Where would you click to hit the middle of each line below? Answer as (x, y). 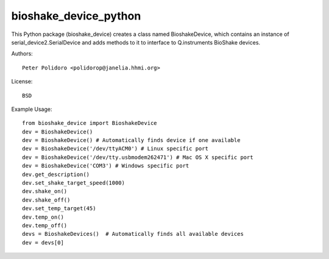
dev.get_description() (56, 174)
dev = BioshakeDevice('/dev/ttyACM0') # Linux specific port (115, 149)
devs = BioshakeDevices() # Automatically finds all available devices (133, 234)
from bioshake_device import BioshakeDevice (90, 123)
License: (22, 82)
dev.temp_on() (43, 217)
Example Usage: (32, 109)
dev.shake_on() (45, 191)
